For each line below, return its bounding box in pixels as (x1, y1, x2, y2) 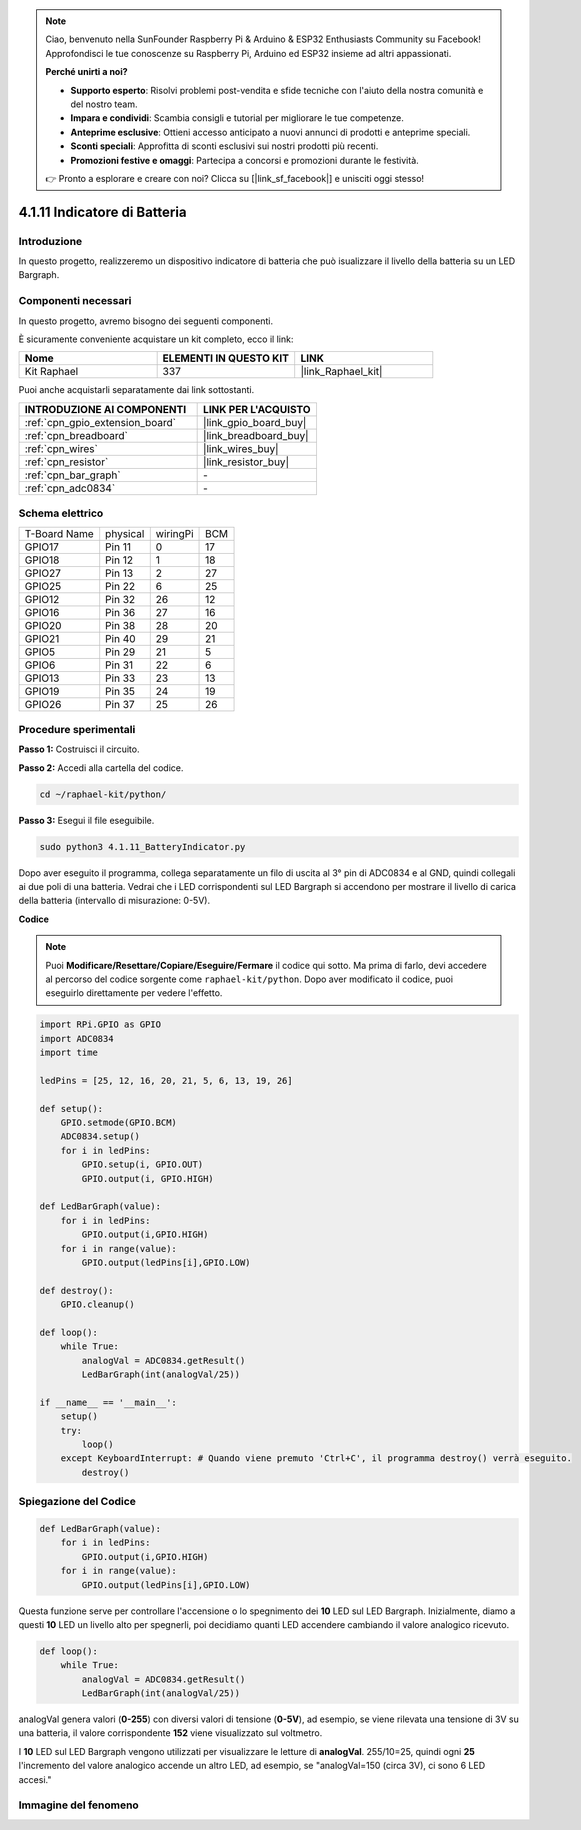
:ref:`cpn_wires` (24, 441, 99, 455)
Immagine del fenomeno (18, 1798, 139, 1812)
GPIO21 (24, 631, 60, 645)
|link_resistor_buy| (203, 455, 290, 469)
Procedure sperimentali (18, 722, 136, 736)
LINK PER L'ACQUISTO (203, 402, 311, 416)
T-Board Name (24, 526, 94, 540)
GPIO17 (24, 540, 59, 554)
